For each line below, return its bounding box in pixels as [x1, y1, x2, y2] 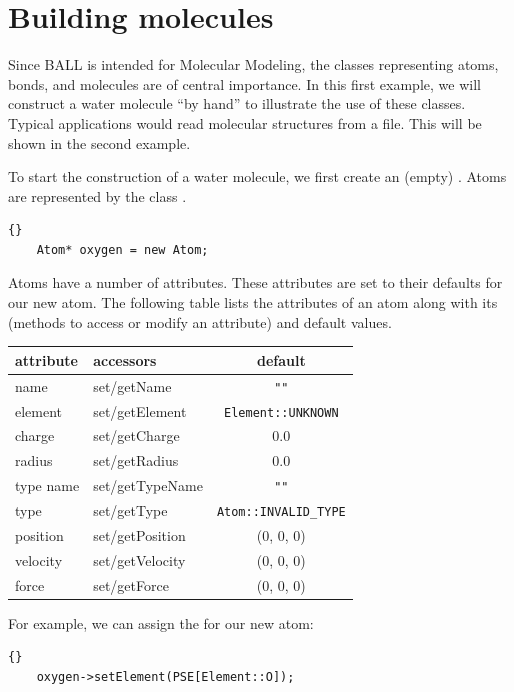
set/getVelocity [93, 549, 186, 570]
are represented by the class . [8, 185, 187, 206]
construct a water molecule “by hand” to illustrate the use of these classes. [8, 93, 466, 114]
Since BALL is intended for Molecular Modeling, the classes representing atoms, [8, 54, 499, 75]
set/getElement [93, 400, 187, 421]
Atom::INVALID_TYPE [216, 505, 346, 519]
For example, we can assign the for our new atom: [8, 612, 314, 633]
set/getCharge [93, 425, 180, 446]
